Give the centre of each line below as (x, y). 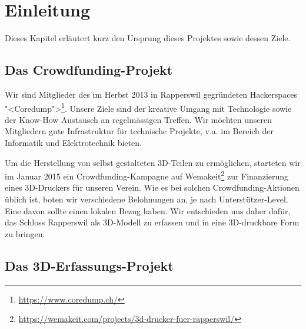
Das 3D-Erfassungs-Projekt (89, 265)
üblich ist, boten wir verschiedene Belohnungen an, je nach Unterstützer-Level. (147, 199)
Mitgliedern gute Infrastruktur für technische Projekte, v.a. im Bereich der (139, 131)
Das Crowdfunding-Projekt (89, 70)
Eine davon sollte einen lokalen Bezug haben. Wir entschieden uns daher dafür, (148, 210)
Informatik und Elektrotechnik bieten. (73, 142)
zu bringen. (25, 233)
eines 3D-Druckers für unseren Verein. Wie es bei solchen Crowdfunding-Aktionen (152, 187)
